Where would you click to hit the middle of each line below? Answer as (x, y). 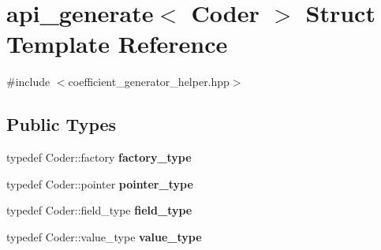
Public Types (62, 124)
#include (28, 82)
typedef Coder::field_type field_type (99, 210)
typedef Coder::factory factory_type (99, 157)
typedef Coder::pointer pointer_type (100, 183)
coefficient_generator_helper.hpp (149, 82)
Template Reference (117, 44)
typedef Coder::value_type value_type (104, 236)
